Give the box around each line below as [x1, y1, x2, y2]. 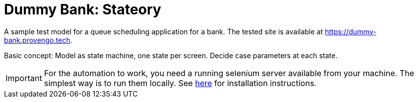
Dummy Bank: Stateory [4, 1, 161, 18]
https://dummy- [325, 27, 376, 36]
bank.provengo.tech [4, 35, 71, 44]
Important [6, 73, 42, 83]
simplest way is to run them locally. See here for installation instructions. [44, 78, 317, 88]
